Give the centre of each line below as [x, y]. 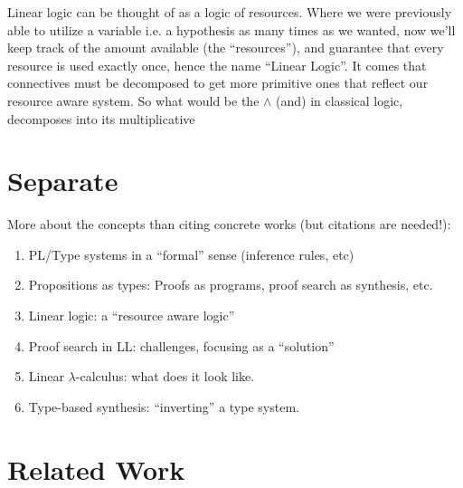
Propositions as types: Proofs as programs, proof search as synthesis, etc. [231, 285]
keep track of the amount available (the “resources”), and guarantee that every [226, 48]
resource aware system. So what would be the [133, 100]
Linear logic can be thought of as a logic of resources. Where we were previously [230, 12]
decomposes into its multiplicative [101, 118]
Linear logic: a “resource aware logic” [132, 316]
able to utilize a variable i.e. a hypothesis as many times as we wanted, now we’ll [231, 29]
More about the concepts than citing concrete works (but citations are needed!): [229, 224]
